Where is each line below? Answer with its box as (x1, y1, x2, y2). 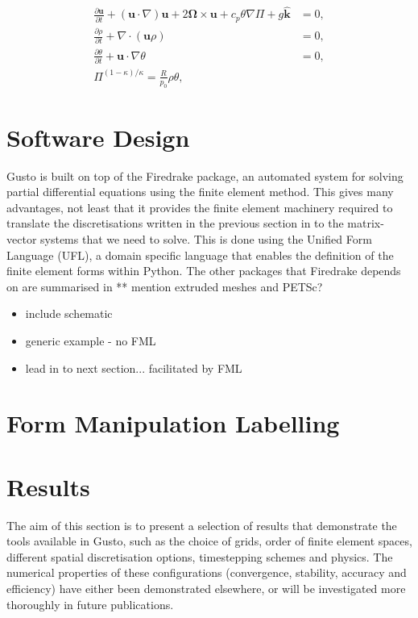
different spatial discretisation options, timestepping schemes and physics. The (6, 548, 393, 565)
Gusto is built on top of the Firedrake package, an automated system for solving (6, 167, 404, 184)
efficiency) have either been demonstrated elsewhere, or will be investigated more (6, 580, 406, 597)
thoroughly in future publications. (6, 595, 174, 612)
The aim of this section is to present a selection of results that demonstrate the (6, 516, 397, 533)
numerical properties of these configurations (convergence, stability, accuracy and (6, 564, 407, 581)
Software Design (6, 120, 190, 153)
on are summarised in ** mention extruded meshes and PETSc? (6, 278, 323, 294)
